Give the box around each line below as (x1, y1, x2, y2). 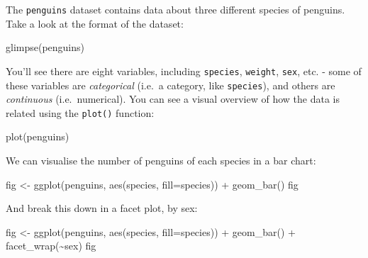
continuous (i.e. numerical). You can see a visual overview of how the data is (6, 91, 340, 106)
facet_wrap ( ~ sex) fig (6, 238, 96, 253)
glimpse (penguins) (6, 40, 85, 55)
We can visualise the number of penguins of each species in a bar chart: (6, 153, 316, 167)
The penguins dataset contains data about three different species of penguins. (6, 2, 345, 16)
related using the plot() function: (6, 105, 155, 120)
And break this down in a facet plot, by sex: (6, 201, 198, 215)
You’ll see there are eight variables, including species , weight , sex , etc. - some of (6, 63, 362, 78)
